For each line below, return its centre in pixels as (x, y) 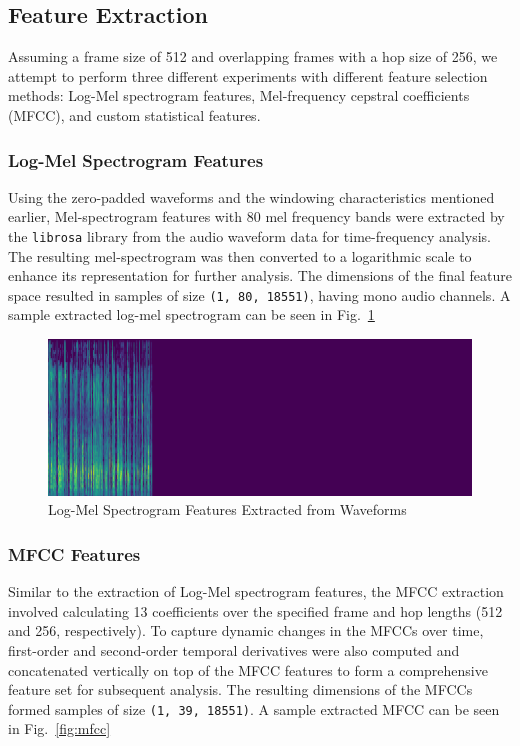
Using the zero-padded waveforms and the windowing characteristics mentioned (251, 196)
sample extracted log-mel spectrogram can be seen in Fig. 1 (191, 314)
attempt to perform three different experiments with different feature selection (248, 75)
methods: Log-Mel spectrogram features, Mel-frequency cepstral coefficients (239, 95)
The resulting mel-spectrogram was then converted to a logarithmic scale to (240, 255)
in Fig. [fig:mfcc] (59, 728)
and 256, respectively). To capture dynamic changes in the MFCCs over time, (246, 630)
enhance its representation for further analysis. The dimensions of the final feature (260, 275)
